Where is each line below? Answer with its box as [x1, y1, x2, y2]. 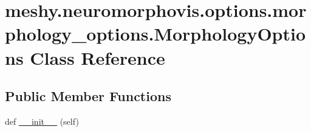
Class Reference [30, 45, 165, 70]
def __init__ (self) [5, 114, 79, 127]
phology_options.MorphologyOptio [5, 21, 306, 46]
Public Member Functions [5, 87, 171, 105]
